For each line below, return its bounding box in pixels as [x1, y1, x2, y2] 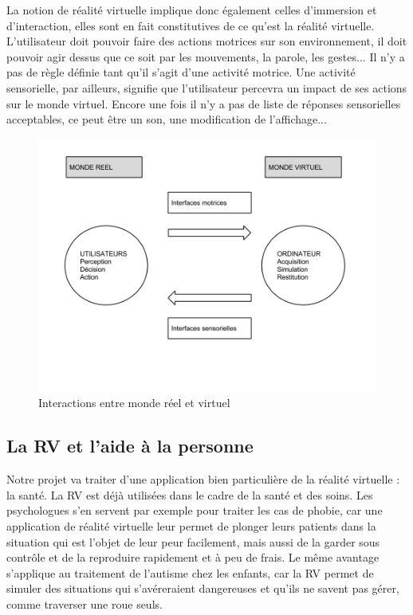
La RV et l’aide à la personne [6, 433, 254, 458]
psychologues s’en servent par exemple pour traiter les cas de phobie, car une [6, 502, 383, 519]
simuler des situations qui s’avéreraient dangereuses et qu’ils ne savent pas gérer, [6, 580, 399, 597]
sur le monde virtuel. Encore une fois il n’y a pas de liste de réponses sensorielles [6, 95, 401, 112]
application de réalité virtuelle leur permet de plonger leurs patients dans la [6, 517, 376, 534]
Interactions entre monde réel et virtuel [38, 394, 230, 411]
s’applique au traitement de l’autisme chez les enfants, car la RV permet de [6, 564, 374, 581]
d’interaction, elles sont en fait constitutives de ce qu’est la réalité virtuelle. [6, 17, 375, 33]
